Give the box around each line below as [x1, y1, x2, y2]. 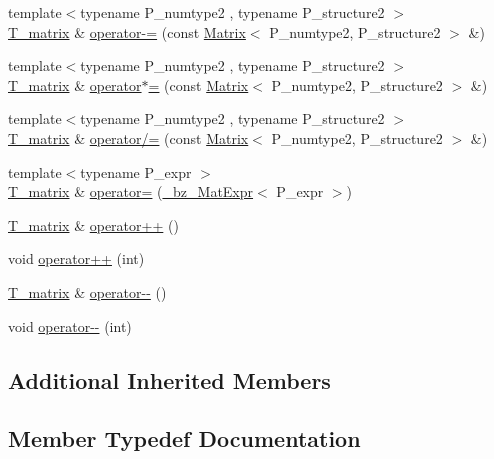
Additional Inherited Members [8, 364, 331, 395]
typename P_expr [80, 161, 192, 182]
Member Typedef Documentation [8, 423, 361, 454]
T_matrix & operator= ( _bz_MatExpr [8, 181, 254, 202]
